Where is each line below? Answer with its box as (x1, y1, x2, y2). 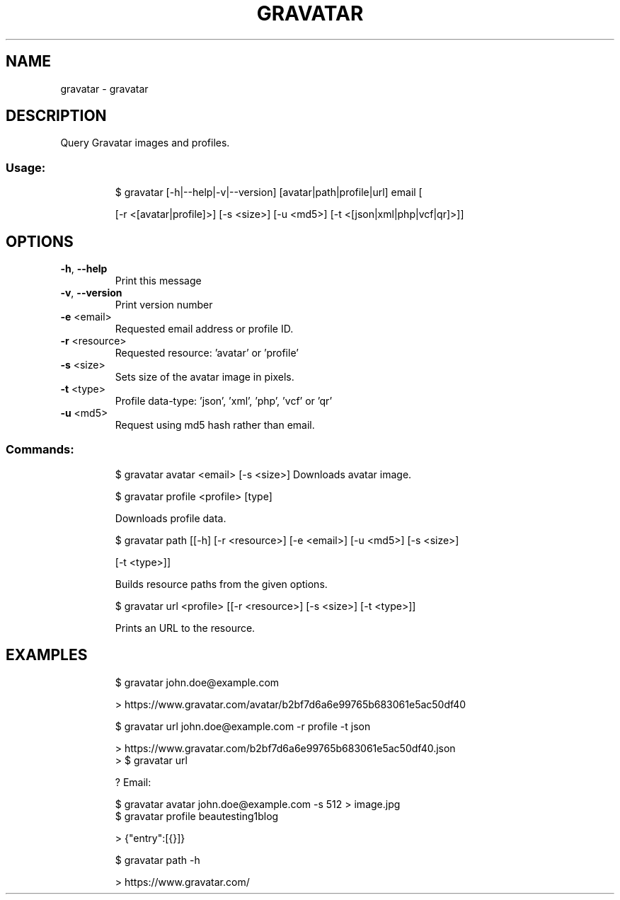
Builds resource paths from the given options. (115, 577, 328, 590)
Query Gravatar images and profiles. (60, 137, 230, 149)
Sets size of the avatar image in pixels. (115, 371, 294, 383)
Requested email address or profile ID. (115, 323, 294, 335)
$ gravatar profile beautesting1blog (115, 809, 279, 822)
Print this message (115, 275, 202, 287)
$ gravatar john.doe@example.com (115, 676, 280, 688)
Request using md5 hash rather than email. (115, 419, 315, 432)
